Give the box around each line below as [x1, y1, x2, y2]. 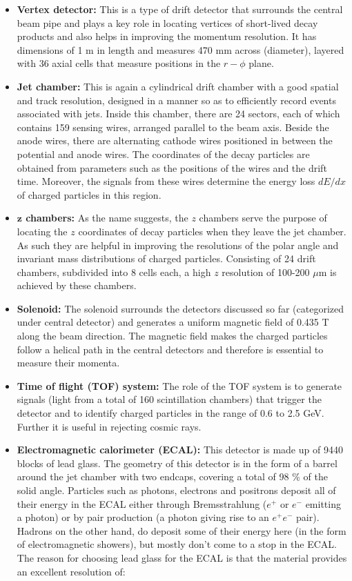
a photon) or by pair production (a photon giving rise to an [17, 510, 269, 524]
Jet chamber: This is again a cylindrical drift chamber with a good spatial [17, 79, 339, 93]
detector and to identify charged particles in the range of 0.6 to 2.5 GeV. [17, 406, 324, 420]
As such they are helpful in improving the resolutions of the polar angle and [17, 237, 339, 252]
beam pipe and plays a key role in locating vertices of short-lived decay [17, 15, 318, 30]
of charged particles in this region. [17, 187, 162, 201]
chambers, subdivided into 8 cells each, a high [17, 264, 211, 279]
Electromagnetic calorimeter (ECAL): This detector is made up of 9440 [17, 442, 343, 457]
